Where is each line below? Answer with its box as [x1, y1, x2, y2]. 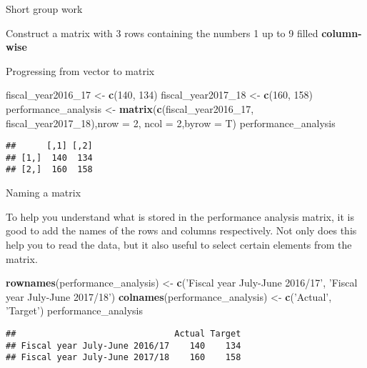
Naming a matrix [6, 185, 81, 200]
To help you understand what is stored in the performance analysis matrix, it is [6, 209, 354, 224]
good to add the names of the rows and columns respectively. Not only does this [6, 223, 357, 238]
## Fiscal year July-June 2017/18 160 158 [6, 352, 241, 363]
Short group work [6, 1, 83, 16]
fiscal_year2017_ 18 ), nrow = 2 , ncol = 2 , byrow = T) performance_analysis [6, 115, 336, 130]
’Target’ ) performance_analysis [6, 303, 144, 318]
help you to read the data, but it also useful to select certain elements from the [6, 237, 352, 252]
